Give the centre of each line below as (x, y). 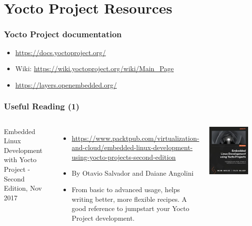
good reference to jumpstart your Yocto (131, 208)
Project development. (103, 218)
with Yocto (20, 159)
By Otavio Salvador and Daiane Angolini (133, 173)
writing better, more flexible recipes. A (129, 199)
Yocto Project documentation (63, 34)
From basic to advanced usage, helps (126, 189)
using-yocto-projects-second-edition (124, 157)
